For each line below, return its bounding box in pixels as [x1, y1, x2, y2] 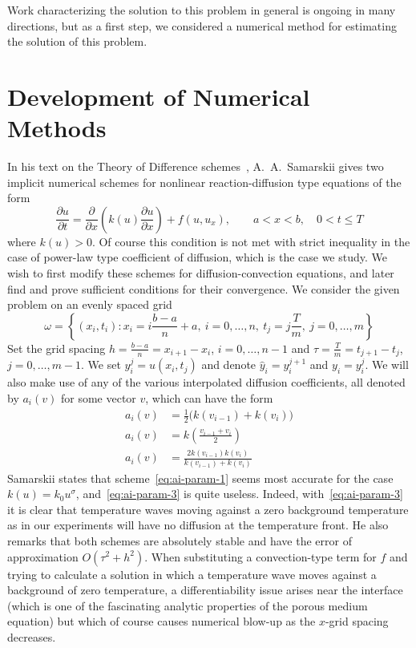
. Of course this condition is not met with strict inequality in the [91, 233, 410, 249]
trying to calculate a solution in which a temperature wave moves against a [7, 565, 377, 582]
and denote [201, 356, 256, 373]
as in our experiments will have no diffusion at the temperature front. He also [7, 516, 389, 533]
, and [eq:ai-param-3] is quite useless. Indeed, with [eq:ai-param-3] [75, 485, 403, 502]
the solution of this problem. [7, 33, 147, 50]
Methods [7, 111, 107, 144]
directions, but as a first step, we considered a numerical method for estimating [7, 17, 397, 34]
